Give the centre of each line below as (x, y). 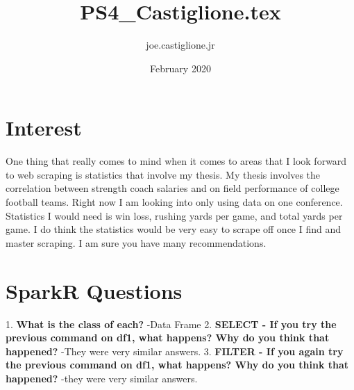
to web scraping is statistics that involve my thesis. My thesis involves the (163, 174)
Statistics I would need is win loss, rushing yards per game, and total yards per (174, 215)
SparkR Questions (94, 290)
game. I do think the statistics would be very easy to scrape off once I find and (174, 229)
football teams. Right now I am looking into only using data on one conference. (174, 202)
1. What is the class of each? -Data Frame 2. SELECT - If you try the (171, 324)
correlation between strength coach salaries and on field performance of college (172, 188)
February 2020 (180, 68)
